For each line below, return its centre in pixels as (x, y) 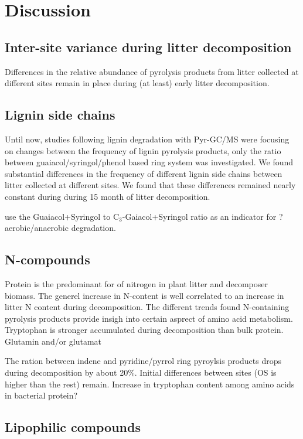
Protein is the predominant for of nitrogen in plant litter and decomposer (137, 283)
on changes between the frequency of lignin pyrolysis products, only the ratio (143, 150)
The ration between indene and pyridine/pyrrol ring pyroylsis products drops (143, 361)
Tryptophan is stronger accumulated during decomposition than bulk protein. (144, 330)
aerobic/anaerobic (37, 228)
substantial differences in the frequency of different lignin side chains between (144, 173)
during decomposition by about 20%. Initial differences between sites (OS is (141, 372)
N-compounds (47, 259)
